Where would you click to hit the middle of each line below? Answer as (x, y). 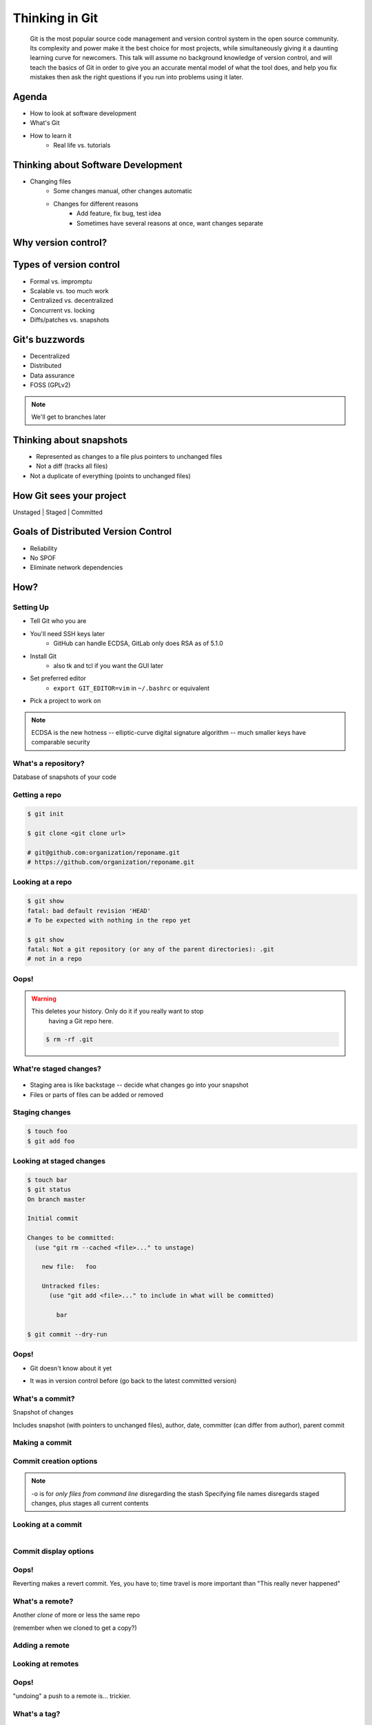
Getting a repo (37, 795)
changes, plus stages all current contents (90, 1503)
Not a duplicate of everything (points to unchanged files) (110, 475)
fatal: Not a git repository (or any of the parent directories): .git (151, 949)
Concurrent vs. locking (62, 310)
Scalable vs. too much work (70, 290)
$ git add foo (51, 1141)
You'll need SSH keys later (68, 633)
